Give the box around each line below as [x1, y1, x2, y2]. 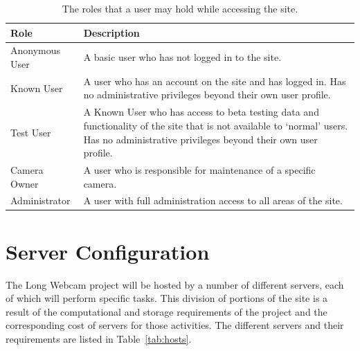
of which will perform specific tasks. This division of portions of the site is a [6, 291, 328, 305]
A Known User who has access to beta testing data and [83, 105, 319, 119]
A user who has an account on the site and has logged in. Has [83, 73, 346, 88]
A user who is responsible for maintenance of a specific [83, 162, 316, 177]
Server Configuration [6, 237, 210, 265]
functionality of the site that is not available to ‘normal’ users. [83, 118, 348, 132]
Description [83, 25, 140, 39]
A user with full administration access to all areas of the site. [83, 193, 343, 208]
